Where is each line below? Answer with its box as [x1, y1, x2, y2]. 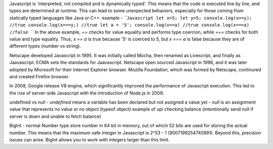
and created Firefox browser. [9, 73, 70, 79]
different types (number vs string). [9, 43, 81, 49]
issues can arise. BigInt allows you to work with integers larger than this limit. [9, 137, 170, 143]
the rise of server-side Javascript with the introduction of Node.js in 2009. [9, 90, 164, 96]
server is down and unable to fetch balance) [9, 113, 101, 119]
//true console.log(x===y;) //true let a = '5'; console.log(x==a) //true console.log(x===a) [9, 22, 250, 28]
